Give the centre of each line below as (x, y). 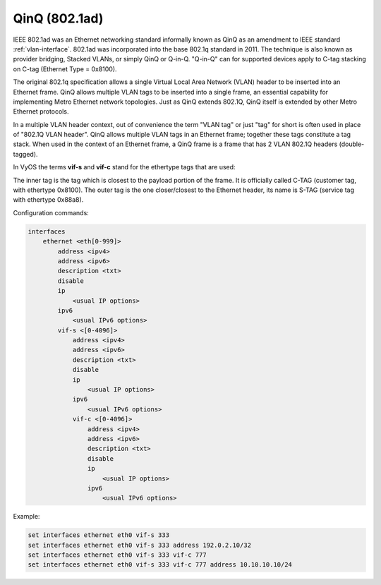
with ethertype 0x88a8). (48, 200)
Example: (26, 517)
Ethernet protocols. (41, 111)
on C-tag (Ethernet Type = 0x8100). (65, 69)
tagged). (25, 154)
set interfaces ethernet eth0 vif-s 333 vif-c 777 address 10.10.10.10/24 (160, 565)
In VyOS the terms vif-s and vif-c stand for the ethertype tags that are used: (124, 167)
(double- (352, 144)
